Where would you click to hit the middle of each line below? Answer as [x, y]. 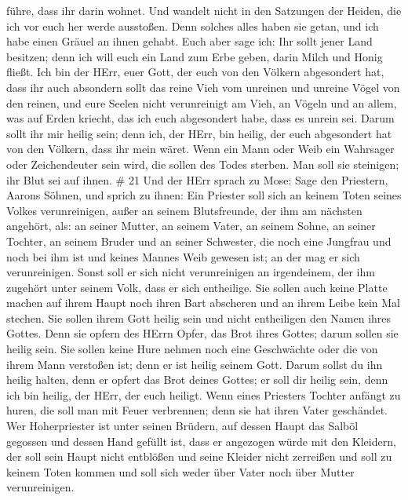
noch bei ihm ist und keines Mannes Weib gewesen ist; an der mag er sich [183, 256]
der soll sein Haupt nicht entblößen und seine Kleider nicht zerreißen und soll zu [199, 456]
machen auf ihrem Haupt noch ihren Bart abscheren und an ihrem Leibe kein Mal [203, 303]
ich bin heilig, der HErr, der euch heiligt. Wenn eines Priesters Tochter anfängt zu [204, 394]
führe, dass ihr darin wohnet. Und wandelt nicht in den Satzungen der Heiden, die [204, 10]
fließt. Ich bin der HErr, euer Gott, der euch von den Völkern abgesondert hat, [195, 72]
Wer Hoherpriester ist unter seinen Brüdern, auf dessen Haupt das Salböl [182, 426]
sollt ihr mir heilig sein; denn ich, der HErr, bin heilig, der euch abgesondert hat [199, 133]
